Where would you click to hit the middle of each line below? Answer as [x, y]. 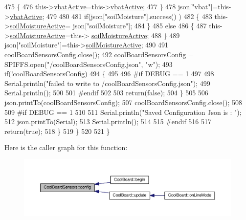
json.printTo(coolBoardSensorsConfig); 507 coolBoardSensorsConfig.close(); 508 [123, 102]
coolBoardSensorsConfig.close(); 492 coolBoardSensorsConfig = [99, 54]
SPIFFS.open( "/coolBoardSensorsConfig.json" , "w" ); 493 [89, 64]
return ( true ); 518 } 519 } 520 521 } [57, 131]
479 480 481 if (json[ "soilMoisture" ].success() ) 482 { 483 [129, 16]
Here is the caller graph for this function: [66, 147]
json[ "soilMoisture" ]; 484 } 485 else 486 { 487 [140, 26]
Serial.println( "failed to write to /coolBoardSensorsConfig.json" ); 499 [107, 83]
